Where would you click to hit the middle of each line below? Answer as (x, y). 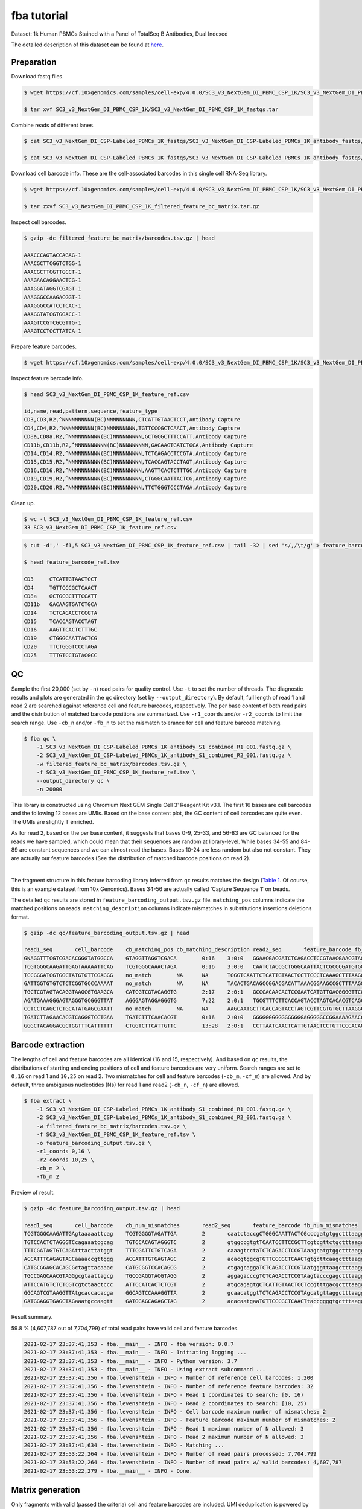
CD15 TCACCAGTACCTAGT (61, 621)
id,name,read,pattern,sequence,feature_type (91, 411)
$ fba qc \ (40, 739)
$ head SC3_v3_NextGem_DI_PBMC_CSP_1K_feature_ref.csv (106, 394)
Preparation (34, 62)
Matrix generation (46, 1490)
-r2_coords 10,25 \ (65, 1160)
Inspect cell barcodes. (39, 222)
